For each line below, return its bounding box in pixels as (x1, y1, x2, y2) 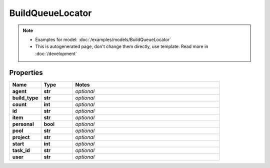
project (12, 133, 30, 140)
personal (12, 120, 34, 127)
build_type (12, 94, 38, 101)
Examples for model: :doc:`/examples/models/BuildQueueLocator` (35, 36, 171, 42)
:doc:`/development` (35, 50, 77, 56)
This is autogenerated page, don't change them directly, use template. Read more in (35, 43, 208, 49)
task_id (12, 146, 30, 153)
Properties (9, 68, 43, 77)
